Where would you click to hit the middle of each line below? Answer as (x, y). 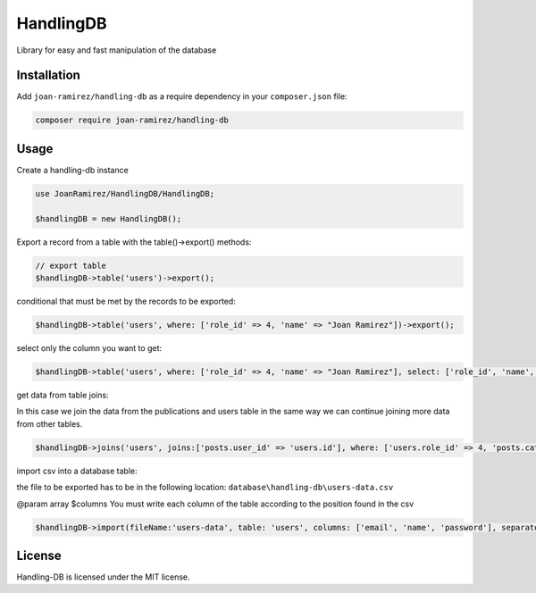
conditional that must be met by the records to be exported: (126, 301)
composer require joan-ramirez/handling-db (132, 120)
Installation (48, 75)
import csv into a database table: (77, 471)
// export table (71, 265)
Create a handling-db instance (72, 170)
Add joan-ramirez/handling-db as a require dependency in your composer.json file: (182, 96)
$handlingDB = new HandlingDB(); (109, 218)
